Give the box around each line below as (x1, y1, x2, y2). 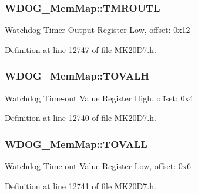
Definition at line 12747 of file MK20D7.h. (5, 43, 156, 55)
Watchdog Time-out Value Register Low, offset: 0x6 (5, 160, 192, 172)
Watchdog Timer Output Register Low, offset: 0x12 (5, 24, 190, 36)
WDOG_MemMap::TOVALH (5, 68, 150, 83)
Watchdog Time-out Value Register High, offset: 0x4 (5, 91, 193, 104)
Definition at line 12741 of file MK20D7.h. (5, 179, 156, 192)
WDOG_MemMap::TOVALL (5, 136, 147, 151)
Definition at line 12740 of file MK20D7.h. (5, 111, 156, 124)
